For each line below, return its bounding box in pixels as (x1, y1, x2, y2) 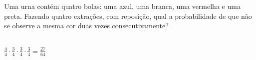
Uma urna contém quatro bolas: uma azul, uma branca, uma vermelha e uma (4, 1, 241, 11)
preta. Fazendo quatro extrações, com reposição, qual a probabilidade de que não (4, 10, 252, 21)
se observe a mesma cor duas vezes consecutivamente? (4, 20, 169, 31)
